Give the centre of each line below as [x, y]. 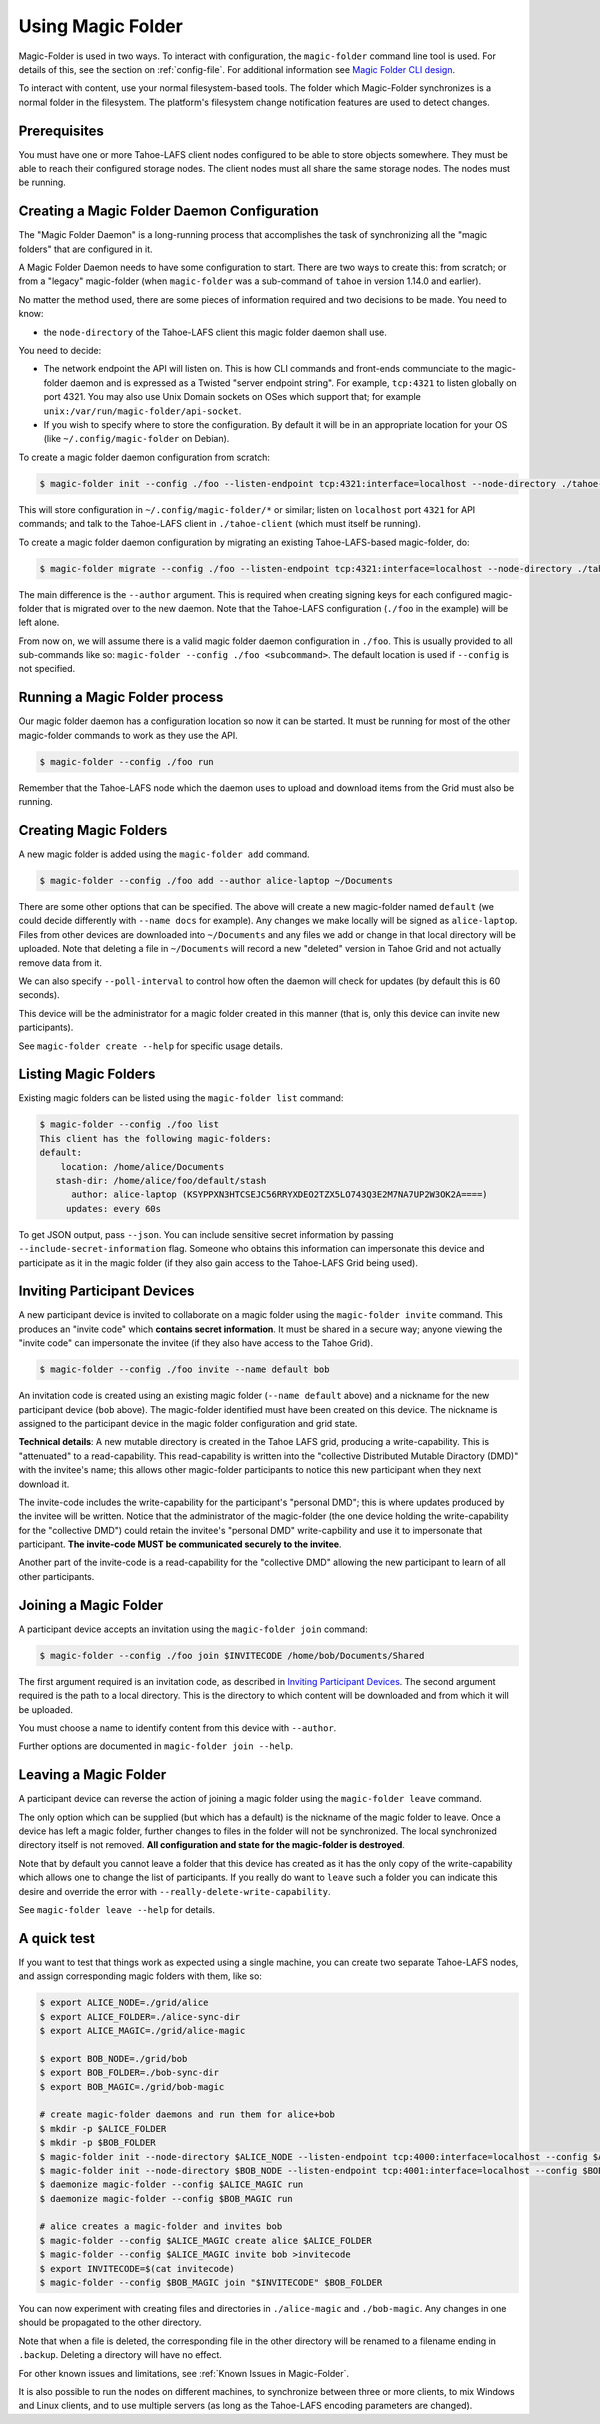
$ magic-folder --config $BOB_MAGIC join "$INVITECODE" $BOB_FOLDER [211, 2283]
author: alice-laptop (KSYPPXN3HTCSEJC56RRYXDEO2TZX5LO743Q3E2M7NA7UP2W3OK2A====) [280, 1194]
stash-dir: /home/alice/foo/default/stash [161, 1180]
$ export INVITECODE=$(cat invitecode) [137, 2268]
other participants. [56, 1576]
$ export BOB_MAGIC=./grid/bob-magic [132, 2086]
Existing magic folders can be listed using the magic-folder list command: [181, 1098]
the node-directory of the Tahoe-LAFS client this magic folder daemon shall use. [215, 332]
